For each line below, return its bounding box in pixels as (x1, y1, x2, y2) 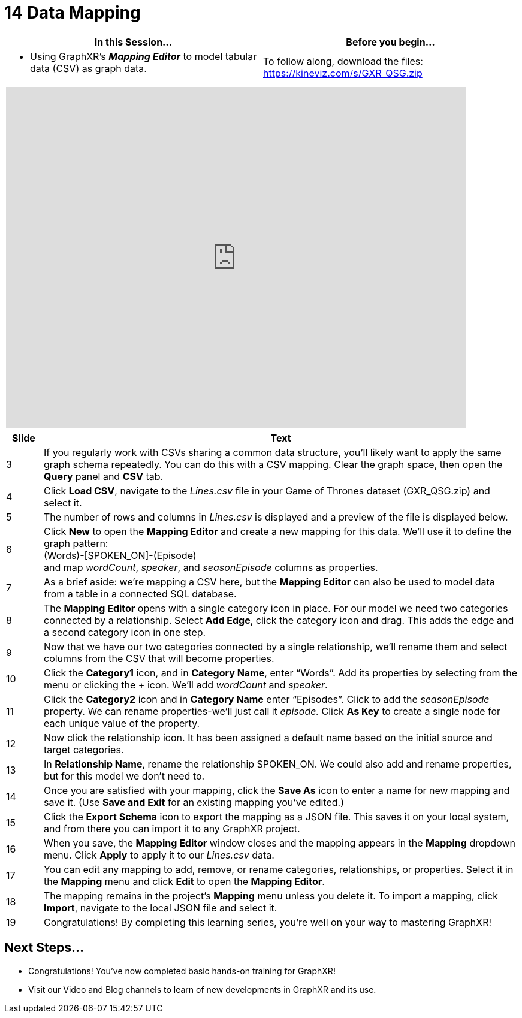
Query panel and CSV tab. (43, 470, 164, 482)
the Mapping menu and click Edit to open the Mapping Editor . (43, 875, 325, 887)
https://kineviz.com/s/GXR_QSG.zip (263, 67, 423, 79)
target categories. (43, 743, 124, 756)
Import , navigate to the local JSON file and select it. (43, 901, 277, 914)
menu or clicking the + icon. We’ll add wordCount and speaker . (43, 678, 328, 691)
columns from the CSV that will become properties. (43, 652, 274, 664)
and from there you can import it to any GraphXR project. (43, 822, 300, 835)
